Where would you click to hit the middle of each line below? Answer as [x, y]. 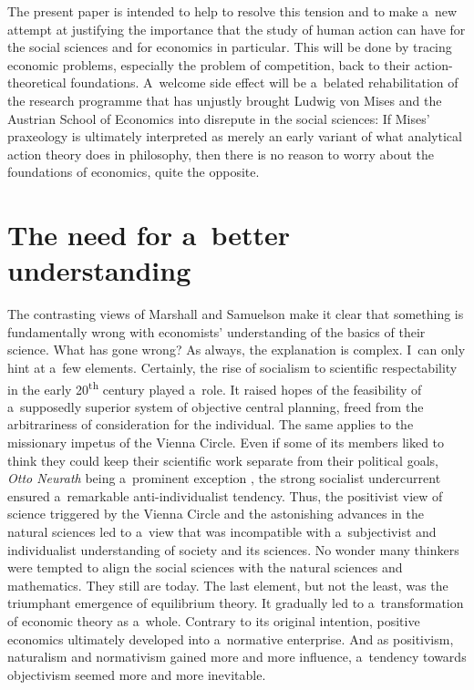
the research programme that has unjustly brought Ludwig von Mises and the [225, 100]
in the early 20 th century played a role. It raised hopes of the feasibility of [215, 387]
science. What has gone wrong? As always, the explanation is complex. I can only [237, 350]
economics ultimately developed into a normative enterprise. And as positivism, [231, 639]
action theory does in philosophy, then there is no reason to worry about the [221, 154]
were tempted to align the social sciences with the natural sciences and [205, 567]
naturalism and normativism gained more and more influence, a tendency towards [237, 657]
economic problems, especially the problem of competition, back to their [209, 64]
